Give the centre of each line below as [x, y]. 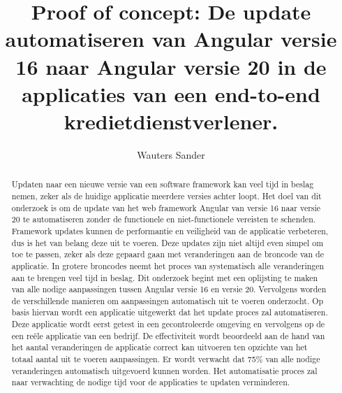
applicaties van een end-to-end [171, 93]
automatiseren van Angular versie [171, 39]
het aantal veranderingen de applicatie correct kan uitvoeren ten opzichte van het [159, 347]
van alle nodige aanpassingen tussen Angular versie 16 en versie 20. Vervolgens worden [169, 289]
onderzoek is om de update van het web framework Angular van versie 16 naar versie [166, 207]
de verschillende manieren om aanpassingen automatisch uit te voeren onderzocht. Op [168, 300]
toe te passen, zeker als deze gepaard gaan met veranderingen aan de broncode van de [168, 254]
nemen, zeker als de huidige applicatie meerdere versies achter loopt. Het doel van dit [166, 195]
